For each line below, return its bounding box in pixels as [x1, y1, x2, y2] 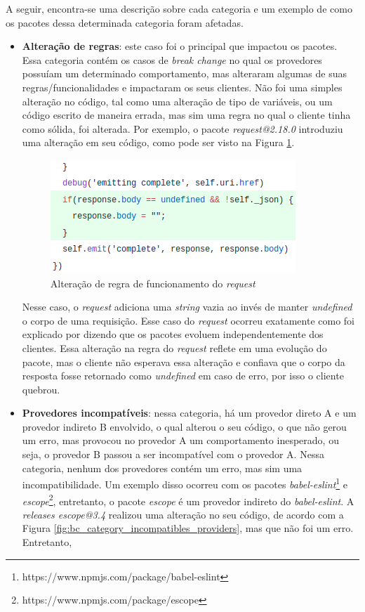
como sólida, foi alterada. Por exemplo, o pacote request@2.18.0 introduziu [22, 121, 343, 136]
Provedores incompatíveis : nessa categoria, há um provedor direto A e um [22, 405, 357, 420]
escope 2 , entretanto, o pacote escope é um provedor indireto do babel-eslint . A [22, 491, 354, 508]
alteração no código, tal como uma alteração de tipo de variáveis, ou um [22, 93, 333, 108]
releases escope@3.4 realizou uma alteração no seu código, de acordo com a [22, 507, 344, 521]
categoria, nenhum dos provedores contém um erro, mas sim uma [22, 460, 303, 475]
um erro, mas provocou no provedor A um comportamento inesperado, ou [22, 433, 339, 448]
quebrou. [22, 382, 60, 396]
